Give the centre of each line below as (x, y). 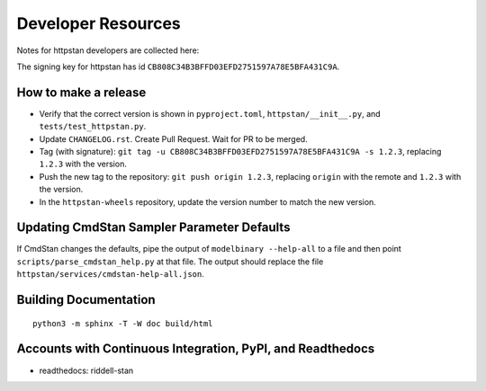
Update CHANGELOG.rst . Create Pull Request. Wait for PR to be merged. (173, 138)
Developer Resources (99, 23)
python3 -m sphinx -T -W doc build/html (123, 323)
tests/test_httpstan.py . (93, 127)
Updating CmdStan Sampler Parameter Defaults (153, 228)
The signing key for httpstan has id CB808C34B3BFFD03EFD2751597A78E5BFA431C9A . (178, 67)
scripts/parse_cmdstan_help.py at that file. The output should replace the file (170, 262)
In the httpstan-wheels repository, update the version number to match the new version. (208, 201)
